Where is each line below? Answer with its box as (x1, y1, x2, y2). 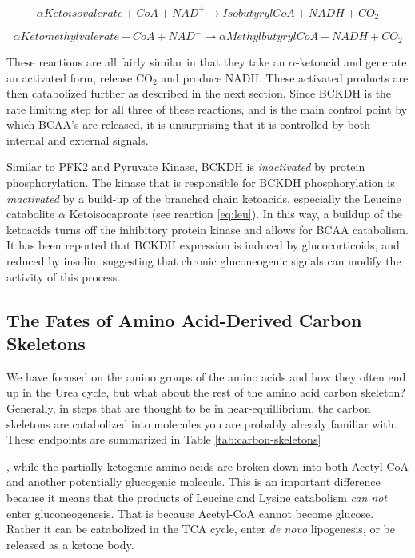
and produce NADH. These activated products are (161, 69, 409, 86)
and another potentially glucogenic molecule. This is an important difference (6, 473, 381, 490)
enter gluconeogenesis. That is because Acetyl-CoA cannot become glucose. (6, 504, 374, 521)
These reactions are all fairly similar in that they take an (6, 53, 285, 70)
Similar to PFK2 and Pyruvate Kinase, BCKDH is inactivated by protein (6, 158, 365, 175)
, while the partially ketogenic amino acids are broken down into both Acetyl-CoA (6, 457, 409, 474)
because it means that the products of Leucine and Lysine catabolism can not (6, 488, 387, 505)
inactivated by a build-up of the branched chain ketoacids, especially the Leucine (6, 189, 401, 206)
